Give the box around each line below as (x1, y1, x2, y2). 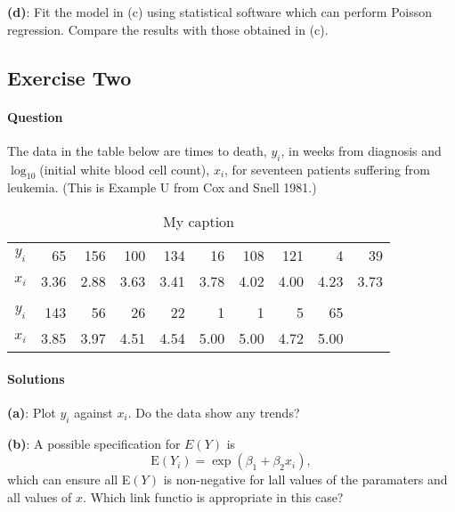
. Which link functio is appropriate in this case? (83, 487, 344, 506)
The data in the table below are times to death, (7, 141, 267, 159)
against (74, 402, 113, 421)
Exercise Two (7, 63, 132, 91)
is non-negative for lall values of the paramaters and (163, 470, 448, 489)
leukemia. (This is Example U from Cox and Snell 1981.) (7, 178, 317, 197)
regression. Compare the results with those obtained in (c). (7, 20, 329, 38)
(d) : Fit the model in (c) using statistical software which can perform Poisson (7, 3, 433, 20)
